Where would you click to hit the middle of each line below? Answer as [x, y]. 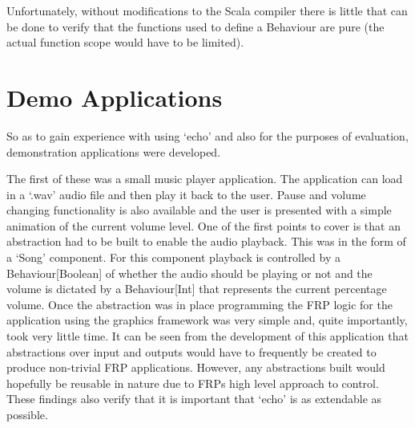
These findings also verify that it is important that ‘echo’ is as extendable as [194, 399]
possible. [27, 414]
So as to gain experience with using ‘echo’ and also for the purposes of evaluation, [207, 135]
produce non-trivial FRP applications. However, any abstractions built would [196, 367]
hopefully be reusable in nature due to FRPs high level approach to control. [193, 383]
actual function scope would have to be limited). [125, 42]
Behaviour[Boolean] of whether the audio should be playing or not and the [189, 273]
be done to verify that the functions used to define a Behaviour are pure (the [195, 26]
